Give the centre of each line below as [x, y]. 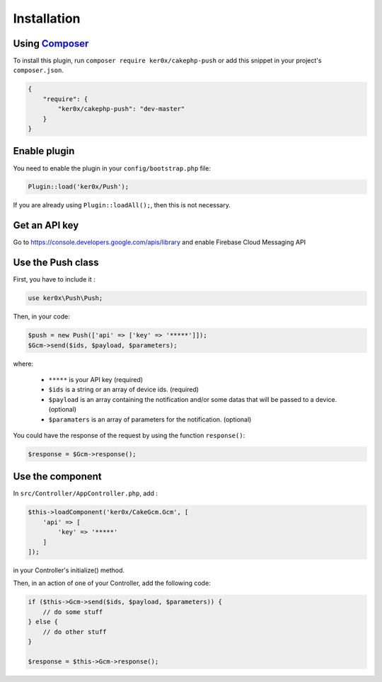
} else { [43, 622]
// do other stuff [75, 632]
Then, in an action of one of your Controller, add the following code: [112, 583]
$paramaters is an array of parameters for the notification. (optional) [150, 419]
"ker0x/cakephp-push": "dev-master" [121, 109]
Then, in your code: [41, 317]
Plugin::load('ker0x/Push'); [79, 187]
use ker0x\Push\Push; [65, 298]
